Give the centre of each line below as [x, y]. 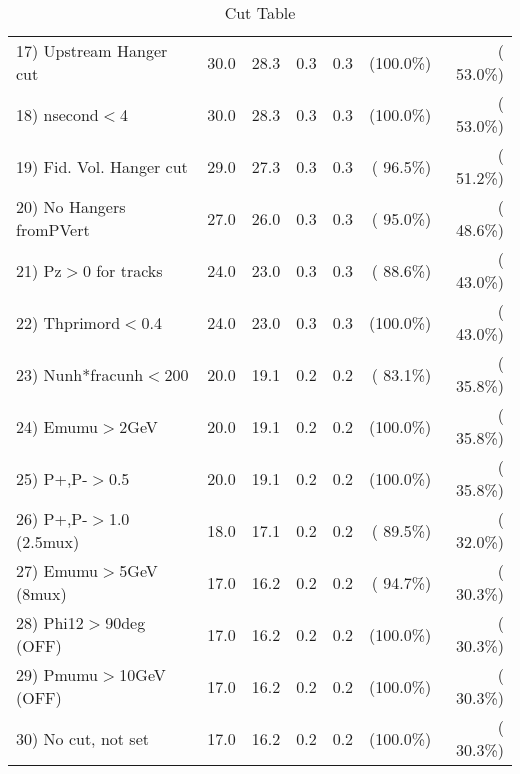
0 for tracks [122, 270]
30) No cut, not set [82, 738]
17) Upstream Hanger [92, 50]
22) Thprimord [68, 322]
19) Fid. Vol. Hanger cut [102, 166]
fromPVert [53, 229]
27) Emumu [57, 570]
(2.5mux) [48, 541]
